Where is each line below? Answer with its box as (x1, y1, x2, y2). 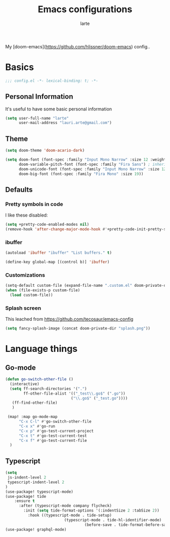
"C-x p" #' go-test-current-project (18, 428, 94, 433)
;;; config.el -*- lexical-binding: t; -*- (5, 78, 99, 83)
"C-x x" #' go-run (18, 424, 56, 429)
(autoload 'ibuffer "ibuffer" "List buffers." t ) (5, 250, 112, 255)
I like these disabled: (5, 212, 48, 218)
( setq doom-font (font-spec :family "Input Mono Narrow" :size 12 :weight (5, 157, 166, 162)
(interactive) (10, 381, 39, 386)
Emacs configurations (37, 4, 133, 15)
